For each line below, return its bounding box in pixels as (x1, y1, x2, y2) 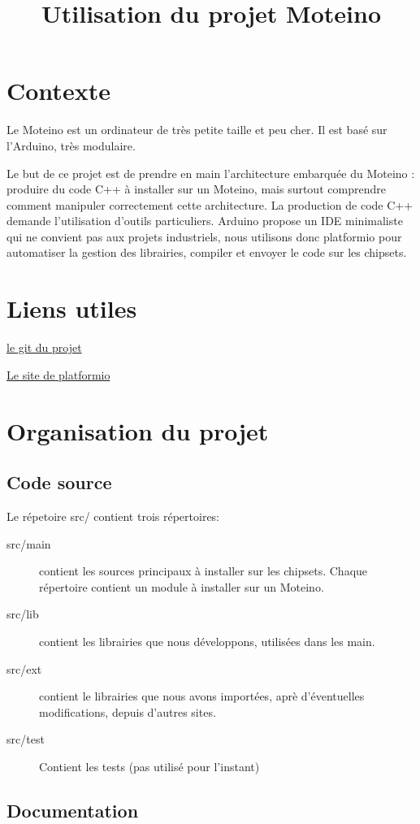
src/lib (6, 605, 39, 622)
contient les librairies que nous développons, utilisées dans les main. (39, 632, 375, 649)
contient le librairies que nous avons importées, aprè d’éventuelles (39, 687, 365, 705)
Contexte (6, 74, 110, 107)
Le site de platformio (6, 366, 110, 383)
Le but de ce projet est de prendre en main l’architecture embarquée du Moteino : (6, 164, 415, 181)
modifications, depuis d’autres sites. (39, 703, 216, 720)
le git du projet (6, 339, 82, 356)
